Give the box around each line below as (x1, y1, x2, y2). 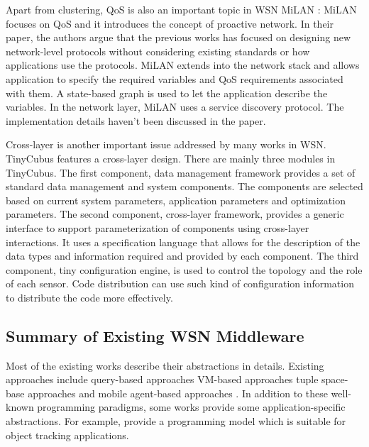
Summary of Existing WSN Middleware (6, 324, 304, 346)
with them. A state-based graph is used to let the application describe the (6, 85, 328, 100)
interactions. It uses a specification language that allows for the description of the (6, 234, 360, 249)
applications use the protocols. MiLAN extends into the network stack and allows (6, 57, 360, 72)
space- (321, 372, 348, 387)
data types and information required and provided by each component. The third (6, 248, 359, 263)
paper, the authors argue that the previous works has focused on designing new (6, 30, 351, 45)
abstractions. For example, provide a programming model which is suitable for (6, 414, 346, 429)
